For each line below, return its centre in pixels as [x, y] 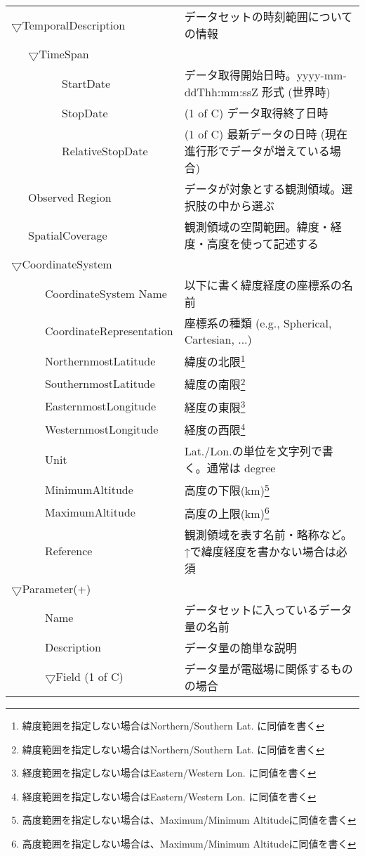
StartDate [86, 83]
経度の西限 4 [215, 429]
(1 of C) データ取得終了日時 [256, 113]
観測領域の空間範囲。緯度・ [257, 227]
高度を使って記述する [263, 244]
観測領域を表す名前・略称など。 [268, 534]
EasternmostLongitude [101, 406]
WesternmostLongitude [102, 429]
